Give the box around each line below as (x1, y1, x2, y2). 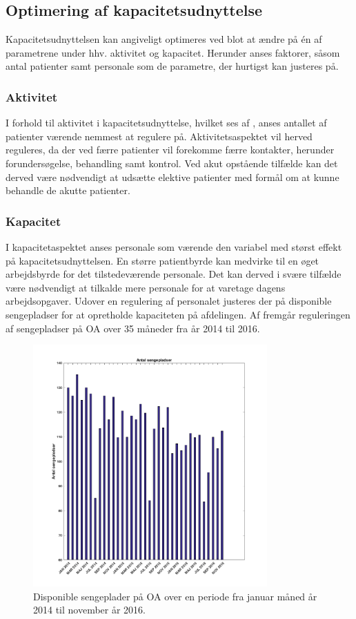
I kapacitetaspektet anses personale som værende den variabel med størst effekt (6, 239, 342, 254)
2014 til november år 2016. (33, 602, 146, 617)
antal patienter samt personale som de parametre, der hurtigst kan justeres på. (6, 59, 339, 73)
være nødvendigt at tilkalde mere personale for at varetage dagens (6, 280, 286, 294)
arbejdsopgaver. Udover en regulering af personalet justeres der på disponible (6, 294, 332, 308)
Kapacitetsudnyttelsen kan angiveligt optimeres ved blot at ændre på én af (6, 32, 322, 46)
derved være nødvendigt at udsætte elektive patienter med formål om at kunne (6, 169, 339, 184)
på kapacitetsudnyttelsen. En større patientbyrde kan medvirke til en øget (6, 253, 319, 267)
